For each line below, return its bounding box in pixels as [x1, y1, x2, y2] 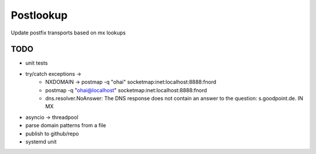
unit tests [25, 60, 48, 66]
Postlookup [11, 9, 68, 22]
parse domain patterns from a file [25, 122, 107, 129]
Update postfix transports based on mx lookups [11, 29, 126, 36]
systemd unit [25, 138, 57, 145]
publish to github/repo [25, 130, 79, 137]
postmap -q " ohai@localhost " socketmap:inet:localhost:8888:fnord [45, 86, 207, 93]
